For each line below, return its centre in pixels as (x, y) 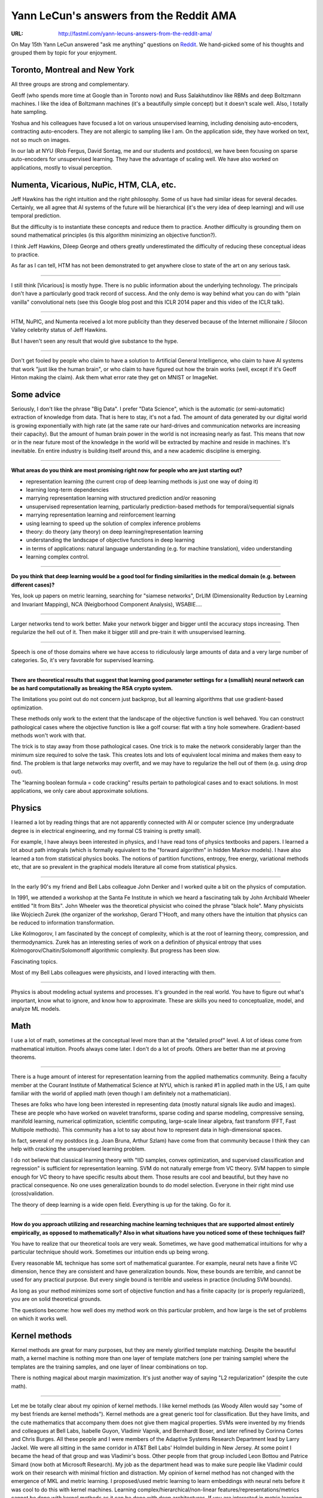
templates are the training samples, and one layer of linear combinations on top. (109, 1367)
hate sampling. (29, 112)
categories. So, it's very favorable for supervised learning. (83, 660)
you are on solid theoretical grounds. (56, 1299)
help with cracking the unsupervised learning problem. (78, 1149)
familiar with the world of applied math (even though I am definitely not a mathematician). (121, 1094)
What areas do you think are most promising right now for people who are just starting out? (127, 470)
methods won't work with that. (48, 735)
